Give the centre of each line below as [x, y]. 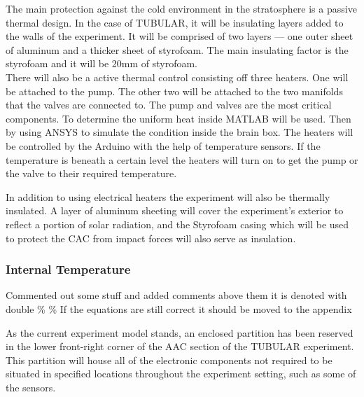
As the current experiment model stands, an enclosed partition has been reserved [180, 332]
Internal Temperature [68, 269]
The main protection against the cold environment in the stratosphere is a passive [181, 8]
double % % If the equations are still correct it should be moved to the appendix [179, 308]
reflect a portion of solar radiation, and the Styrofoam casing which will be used [177, 224]
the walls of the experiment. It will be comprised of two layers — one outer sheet [180, 36]
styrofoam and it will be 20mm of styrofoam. [102, 63]
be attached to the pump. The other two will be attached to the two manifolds [174, 91]
